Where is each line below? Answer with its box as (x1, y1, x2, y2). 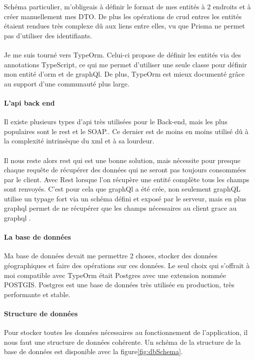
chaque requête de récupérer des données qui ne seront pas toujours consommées (4, 165, 246, 175)
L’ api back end (4, 97, 55, 108)
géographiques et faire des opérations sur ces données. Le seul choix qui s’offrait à (4, 260, 250, 271)
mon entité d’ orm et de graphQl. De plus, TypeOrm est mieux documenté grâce (4, 69, 245, 79)
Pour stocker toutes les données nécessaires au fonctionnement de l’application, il (4, 327, 248, 337)
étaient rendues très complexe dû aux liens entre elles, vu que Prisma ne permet (4, 21, 245, 31)
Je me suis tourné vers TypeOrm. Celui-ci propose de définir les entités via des (4, 49, 241, 59)
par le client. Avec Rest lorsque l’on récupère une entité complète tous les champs (4, 174, 250, 184)
